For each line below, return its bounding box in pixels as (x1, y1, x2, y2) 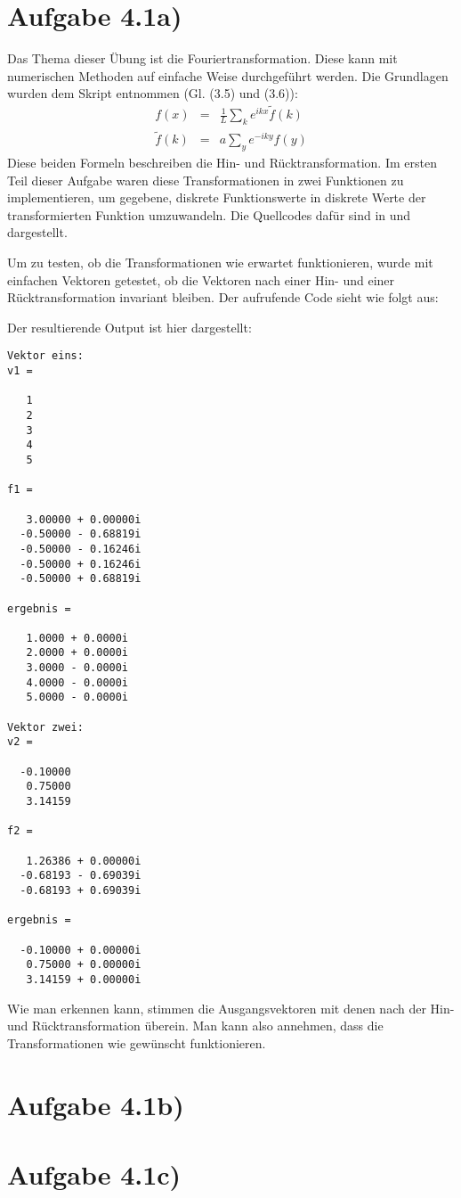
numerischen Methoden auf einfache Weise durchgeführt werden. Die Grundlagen (7, 66, 449, 85)
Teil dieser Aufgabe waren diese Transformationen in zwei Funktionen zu (7, 170, 404, 189)
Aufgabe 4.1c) (7, 1155, 182, 1192)
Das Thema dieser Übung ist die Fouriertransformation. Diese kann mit (7, 49, 398, 68)
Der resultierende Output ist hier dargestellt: (7, 317, 252, 336)
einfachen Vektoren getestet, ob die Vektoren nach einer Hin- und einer (7, 270, 395, 289)
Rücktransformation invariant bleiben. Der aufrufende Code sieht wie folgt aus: (7, 288, 439, 307)
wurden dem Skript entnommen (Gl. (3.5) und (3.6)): (7, 84, 298, 103)
